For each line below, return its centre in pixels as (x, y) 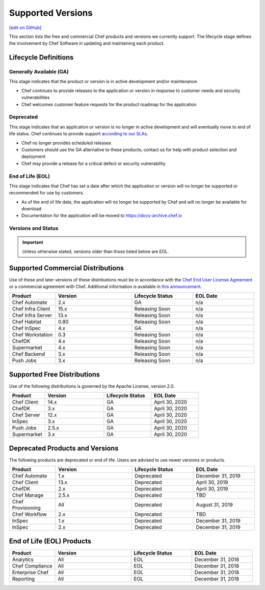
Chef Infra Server (32, 315)
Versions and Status (34, 228)
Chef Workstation (32, 335)
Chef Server (26, 415)
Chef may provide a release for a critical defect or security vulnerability (93, 163)
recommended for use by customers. (47, 193)
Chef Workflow (29, 514)
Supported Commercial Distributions (66, 268)
